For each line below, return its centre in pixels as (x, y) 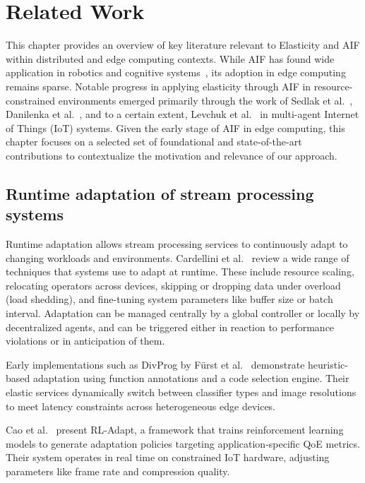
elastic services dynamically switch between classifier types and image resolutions (181, 392)
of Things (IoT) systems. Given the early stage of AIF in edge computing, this (175, 127)
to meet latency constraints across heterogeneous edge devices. (141, 406)
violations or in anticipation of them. (85, 341)
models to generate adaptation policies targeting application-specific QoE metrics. (183, 443)
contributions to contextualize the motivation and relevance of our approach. (172, 155)
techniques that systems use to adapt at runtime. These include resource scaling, (180, 272)
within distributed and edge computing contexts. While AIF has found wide (170, 58)
